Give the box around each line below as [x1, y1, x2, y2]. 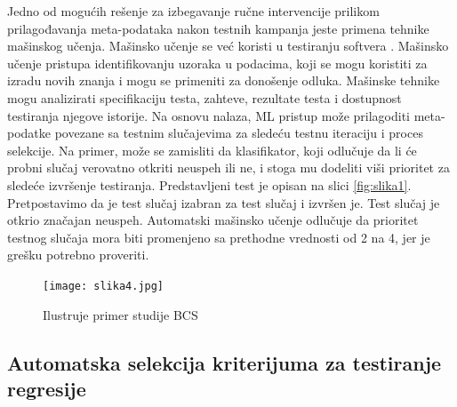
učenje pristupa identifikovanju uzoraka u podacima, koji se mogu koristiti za [7, 53, 428, 72]
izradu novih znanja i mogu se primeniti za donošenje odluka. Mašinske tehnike [7, 71, 440, 90]
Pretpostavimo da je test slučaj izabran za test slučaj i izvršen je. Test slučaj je [7, 193, 440, 211]
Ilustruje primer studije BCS [43, 305, 198, 323]
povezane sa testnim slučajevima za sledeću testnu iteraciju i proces [54, 124, 423, 142]
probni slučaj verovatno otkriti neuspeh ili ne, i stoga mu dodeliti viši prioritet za [7, 158, 450, 177]
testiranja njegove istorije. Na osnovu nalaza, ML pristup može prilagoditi [7, 106, 410, 124]
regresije [7, 374, 86, 402]
